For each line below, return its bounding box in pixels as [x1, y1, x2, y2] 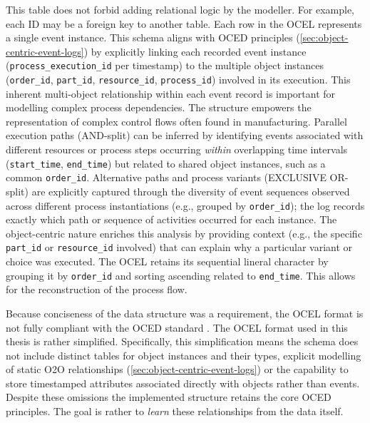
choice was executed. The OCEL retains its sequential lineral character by [6, 254, 329, 269]
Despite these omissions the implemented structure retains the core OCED [6, 389, 332, 404]
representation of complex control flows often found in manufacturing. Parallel [6, 113, 347, 128]
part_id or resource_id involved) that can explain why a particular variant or [6, 240, 353, 255]
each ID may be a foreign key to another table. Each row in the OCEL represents [6, 16, 362, 31]
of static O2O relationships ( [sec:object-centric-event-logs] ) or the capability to [6, 362, 349, 377]
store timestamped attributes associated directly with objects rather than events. [6, 375, 360, 390]
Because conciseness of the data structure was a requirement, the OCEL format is [6, 305, 364, 320]
